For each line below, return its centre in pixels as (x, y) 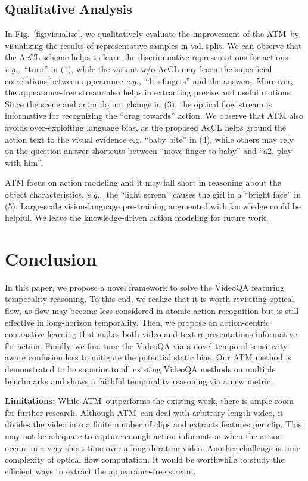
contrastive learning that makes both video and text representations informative (151, 334)
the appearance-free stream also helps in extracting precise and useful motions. (149, 92)
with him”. (24, 162)
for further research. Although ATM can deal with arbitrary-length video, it (144, 412)
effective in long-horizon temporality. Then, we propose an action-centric (137, 322)
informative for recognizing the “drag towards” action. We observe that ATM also (154, 115)
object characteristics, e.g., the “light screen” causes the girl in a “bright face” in (153, 194)
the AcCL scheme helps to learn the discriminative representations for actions (147, 57)
